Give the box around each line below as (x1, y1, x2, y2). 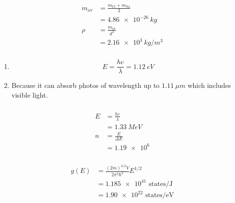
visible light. (11, 89, 48, 100)
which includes (187, 80, 231, 90)
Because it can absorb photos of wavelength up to (11, 80, 160, 90)
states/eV (145, 192, 174, 199)
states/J (149, 180, 173, 187)
